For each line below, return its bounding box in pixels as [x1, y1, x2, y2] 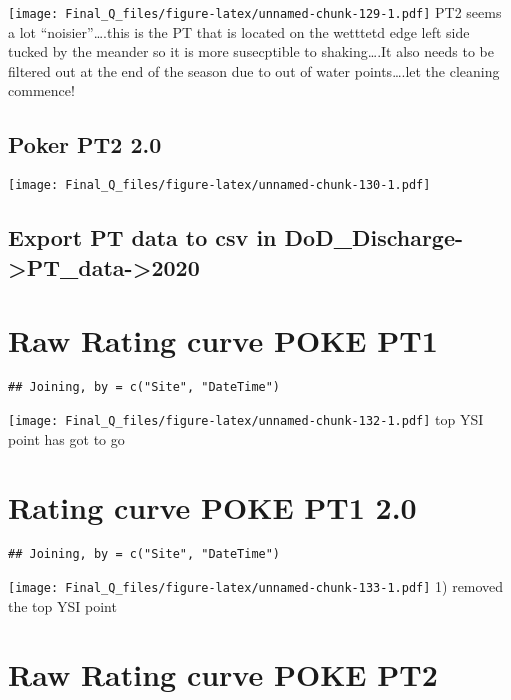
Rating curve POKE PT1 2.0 [8, 487, 417, 528]
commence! [8, 80, 75, 101]
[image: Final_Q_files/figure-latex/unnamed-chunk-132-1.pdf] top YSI [8, 408, 484, 429]
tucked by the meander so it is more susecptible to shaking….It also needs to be [8, 41, 494, 62]
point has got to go [8, 428, 125, 449]
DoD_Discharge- [284, 222, 464, 253]
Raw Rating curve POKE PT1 [8, 320, 438, 361]
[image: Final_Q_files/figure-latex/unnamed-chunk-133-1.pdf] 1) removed [8, 575, 504, 596]
